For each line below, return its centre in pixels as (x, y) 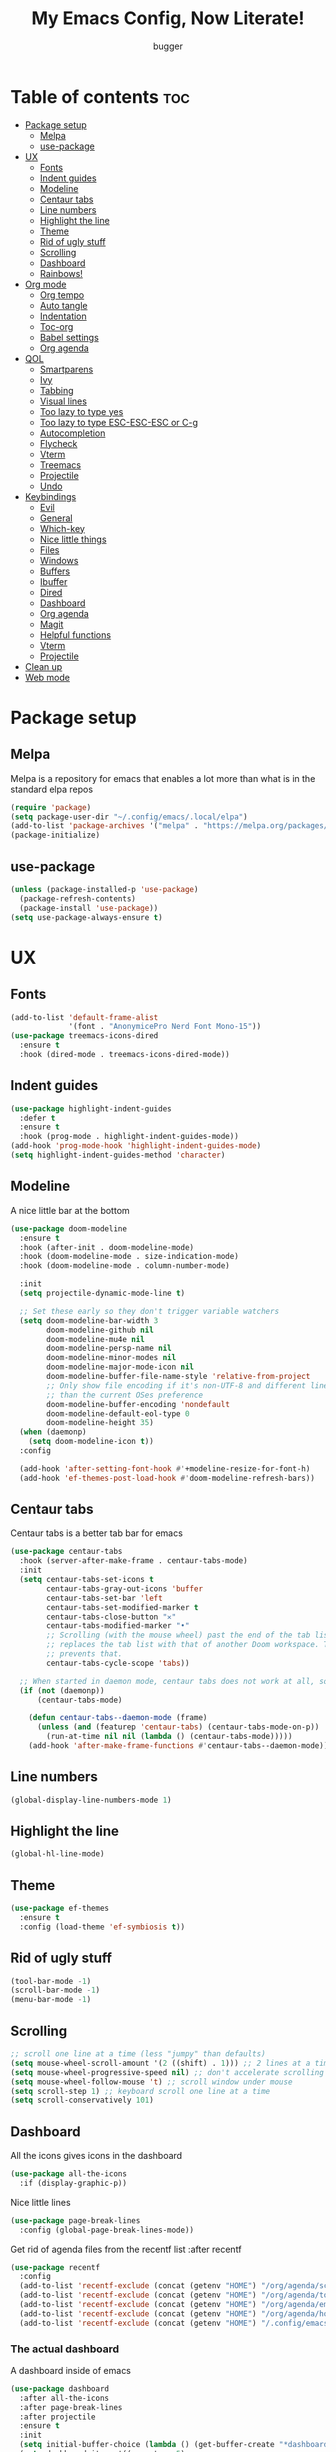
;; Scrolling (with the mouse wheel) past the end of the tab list (189, 1635)
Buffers (55, 571)
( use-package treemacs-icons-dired (84, 1036)
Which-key (62, 528)
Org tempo (62, 294)
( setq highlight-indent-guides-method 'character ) (118, 1155)
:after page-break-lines (71, 2407)
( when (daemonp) (53, 1432)
